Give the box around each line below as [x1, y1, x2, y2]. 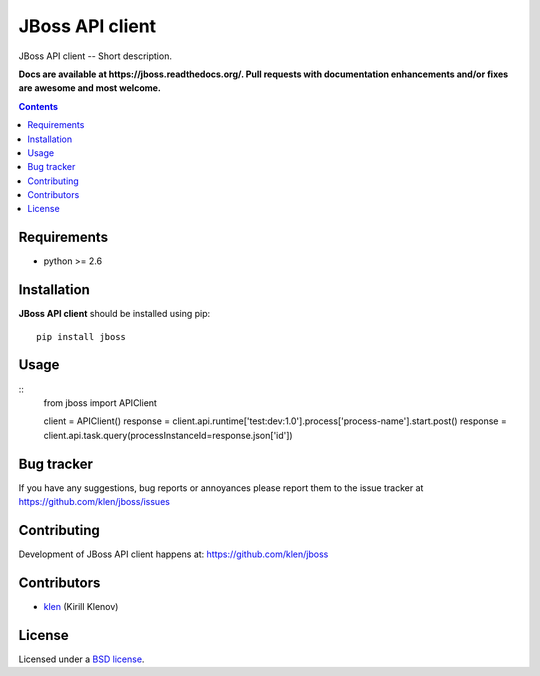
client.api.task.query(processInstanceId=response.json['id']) [43, 429, 294, 441]
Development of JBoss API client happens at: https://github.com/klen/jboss [18, 548, 329, 560]
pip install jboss [36, 331, 127, 342]
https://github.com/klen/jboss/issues [18, 496, 170, 508]
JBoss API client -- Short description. [18, 50, 172, 62]
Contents [18, 100, 59, 112]
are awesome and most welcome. [18, 82, 162, 94]
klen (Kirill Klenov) [43, 600, 119, 612]
